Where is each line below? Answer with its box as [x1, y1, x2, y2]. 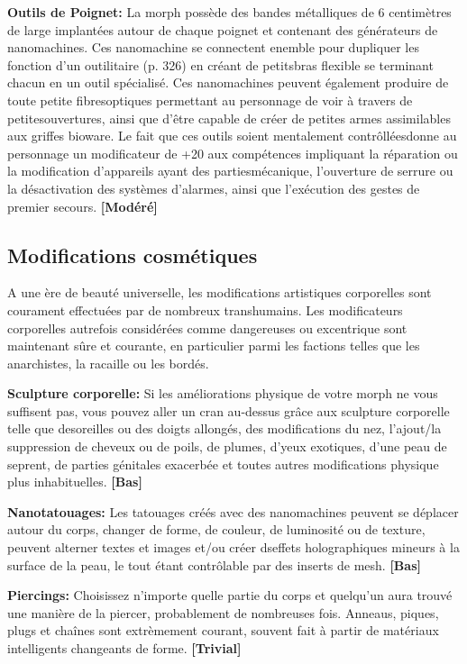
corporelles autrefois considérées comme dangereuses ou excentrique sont [7, 318, 407, 337]
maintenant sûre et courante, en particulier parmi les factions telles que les [7, 336, 420, 355]
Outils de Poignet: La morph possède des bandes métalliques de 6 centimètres [7, 3, 452, 21]
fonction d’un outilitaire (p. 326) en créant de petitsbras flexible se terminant [7, 55, 434, 74]
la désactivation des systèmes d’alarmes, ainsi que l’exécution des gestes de [7, 178, 420, 197]
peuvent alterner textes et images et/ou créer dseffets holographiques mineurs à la [7, 538, 460, 557]
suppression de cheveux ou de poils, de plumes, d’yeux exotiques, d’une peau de [7, 437, 447, 456]
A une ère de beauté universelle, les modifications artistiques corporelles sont [7, 283, 432, 302]
